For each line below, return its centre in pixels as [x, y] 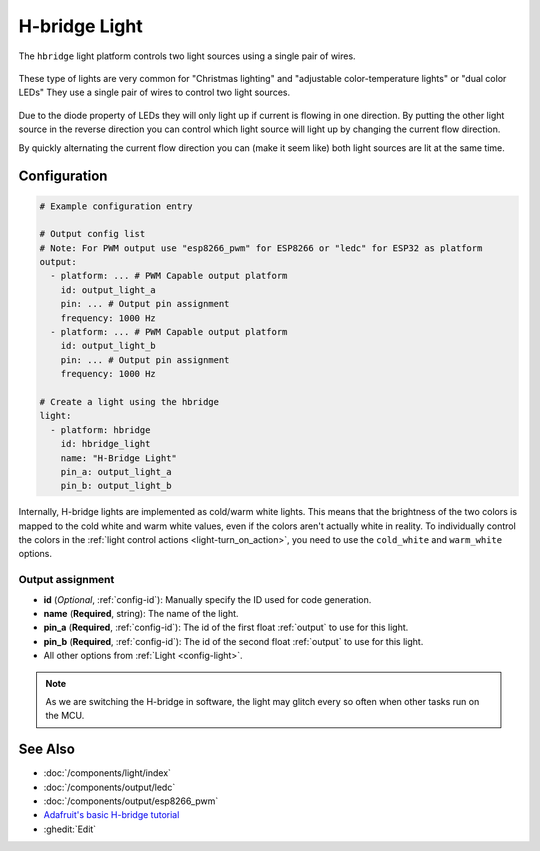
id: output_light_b [108, 346]
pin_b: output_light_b [116, 486]
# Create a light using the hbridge [129, 401]
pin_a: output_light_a [116, 471]
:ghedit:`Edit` [70, 829]
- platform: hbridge [100, 429]
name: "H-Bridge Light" [118, 458]
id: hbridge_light [105, 444]
